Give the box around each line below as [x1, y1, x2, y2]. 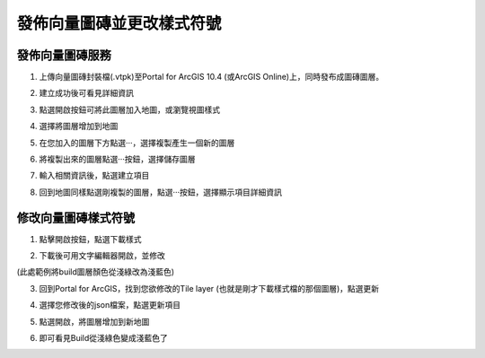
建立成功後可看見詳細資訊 [39, 88, 134, 99]
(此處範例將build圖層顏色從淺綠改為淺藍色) [16, 266, 175, 277]
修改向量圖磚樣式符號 [16, 210, 135, 225]
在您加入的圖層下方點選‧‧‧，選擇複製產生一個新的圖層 [39, 137, 235, 148]
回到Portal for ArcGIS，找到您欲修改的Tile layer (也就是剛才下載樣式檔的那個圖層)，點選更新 [39, 283, 379, 293]
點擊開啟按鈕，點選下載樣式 [39, 233, 142, 244]
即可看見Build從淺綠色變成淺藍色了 [39, 333, 168, 344]
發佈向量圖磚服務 [16, 48, 111, 63]
